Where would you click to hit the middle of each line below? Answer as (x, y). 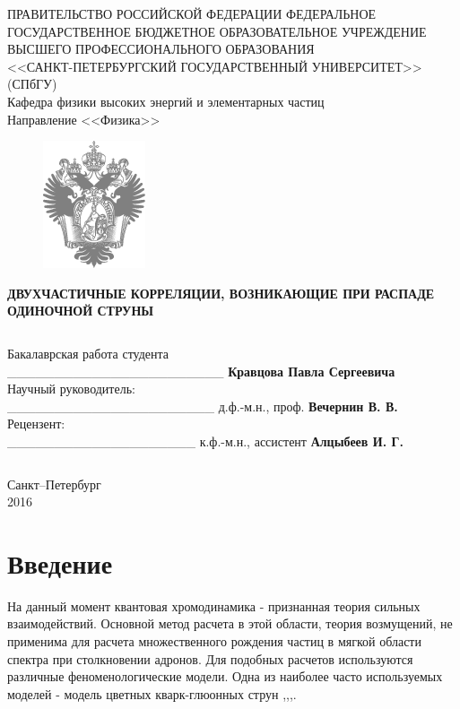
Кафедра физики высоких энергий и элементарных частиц (166, 101)
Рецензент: (36, 424)
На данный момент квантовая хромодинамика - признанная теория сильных (214, 605)
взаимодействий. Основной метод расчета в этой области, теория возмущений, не (230, 623)
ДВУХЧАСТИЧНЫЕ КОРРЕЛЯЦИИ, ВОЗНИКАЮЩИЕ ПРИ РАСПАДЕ (221, 293)
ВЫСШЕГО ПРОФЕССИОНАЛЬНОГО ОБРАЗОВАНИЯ (161, 49)
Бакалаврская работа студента (88, 353)
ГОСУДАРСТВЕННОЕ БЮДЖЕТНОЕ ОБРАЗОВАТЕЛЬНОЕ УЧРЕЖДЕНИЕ (217, 31)
